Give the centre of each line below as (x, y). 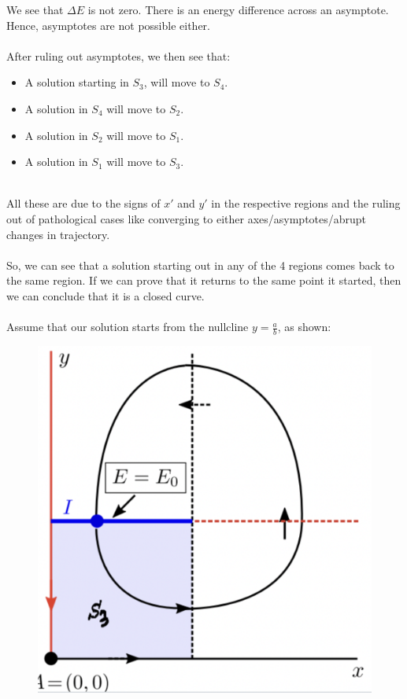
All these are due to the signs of (83, 203)
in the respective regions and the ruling (306, 203)
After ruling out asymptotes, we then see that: (118, 55)
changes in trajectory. (58, 234)
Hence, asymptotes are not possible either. (108, 25)
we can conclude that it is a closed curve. (105, 295)
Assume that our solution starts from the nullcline (128, 327)
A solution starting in (77, 82)
